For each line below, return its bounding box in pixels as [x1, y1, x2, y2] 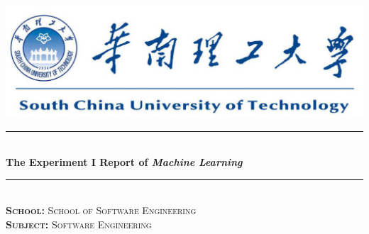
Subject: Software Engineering [6, 217, 152, 232]
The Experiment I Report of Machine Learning [6, 155, 243, 169]
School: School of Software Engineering [6, 203, 197, 218]
